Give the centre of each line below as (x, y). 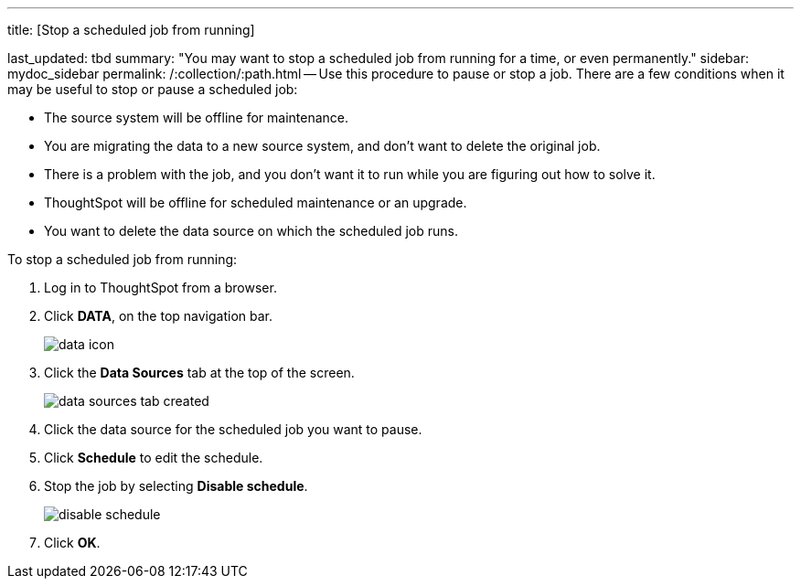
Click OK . (72, 543)
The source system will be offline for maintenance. (197, 117)
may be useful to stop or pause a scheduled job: (153, 89)
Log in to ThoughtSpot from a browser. (160, 288)
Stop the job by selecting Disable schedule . (176, 486)
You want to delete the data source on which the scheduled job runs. (251, 231)
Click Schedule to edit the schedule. (154, 458)
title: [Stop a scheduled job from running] (131, 30)
